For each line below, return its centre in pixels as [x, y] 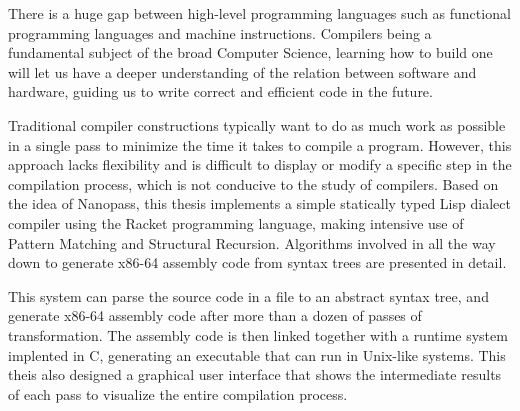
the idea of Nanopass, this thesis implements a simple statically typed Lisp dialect [259, 203]
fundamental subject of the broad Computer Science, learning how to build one [250, 52]
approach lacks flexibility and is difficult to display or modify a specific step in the [260, 164]
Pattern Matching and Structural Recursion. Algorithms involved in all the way [252, 242]
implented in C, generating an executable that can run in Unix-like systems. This [257, 354]
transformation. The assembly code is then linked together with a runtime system [258, 334]
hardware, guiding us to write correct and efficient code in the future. [220, 91]
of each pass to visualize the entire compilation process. [178, 393]
